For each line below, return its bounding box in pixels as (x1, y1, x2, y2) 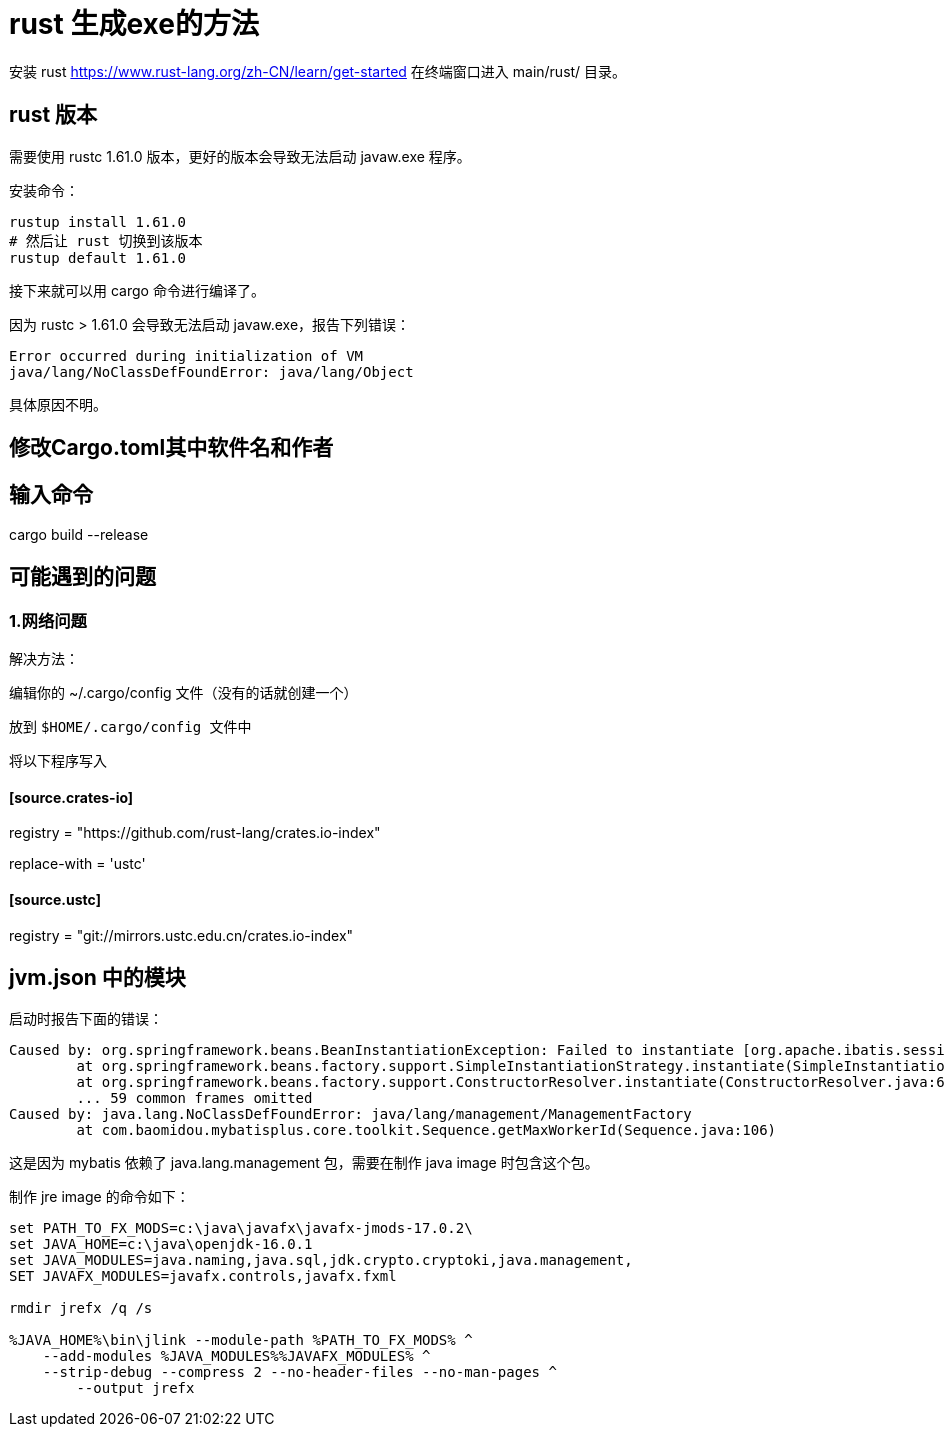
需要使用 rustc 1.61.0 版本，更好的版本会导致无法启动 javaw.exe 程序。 (9, 147, 471, 165)
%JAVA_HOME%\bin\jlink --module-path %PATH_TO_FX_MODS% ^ (9, 1332, 473, 1349)
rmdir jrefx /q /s (9, 1300, 153, 1317)
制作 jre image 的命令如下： (9, 1188, 190, 1206)
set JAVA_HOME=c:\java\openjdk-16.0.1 (9, 1236, 313, 1253)
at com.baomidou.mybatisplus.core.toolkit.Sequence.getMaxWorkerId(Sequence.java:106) (76, 1122, 777, 1139)
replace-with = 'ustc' (9, 855, 146, 873)
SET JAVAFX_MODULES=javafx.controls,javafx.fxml (9, 1268, 397, 1285)
